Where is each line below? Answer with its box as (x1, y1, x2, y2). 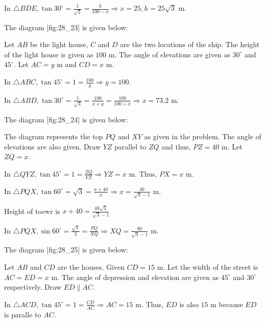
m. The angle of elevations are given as (108, 49, 230, 59)
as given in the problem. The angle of (144, 131, 261, 142)
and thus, (161, 141, 191, 152)
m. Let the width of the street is (157, 261, 258, 272)
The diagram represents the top (4, 131, 103, 142)
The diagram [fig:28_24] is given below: (4, 114, 128, 124)
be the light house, (30, 39, 88, 50)
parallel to (114, 141, 147, 152)
